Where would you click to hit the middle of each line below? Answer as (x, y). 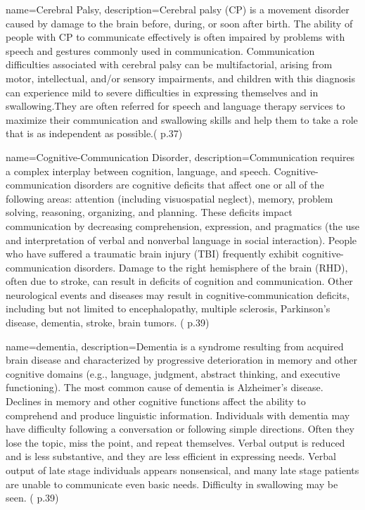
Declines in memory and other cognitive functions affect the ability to (156, 401)
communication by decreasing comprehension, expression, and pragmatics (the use (183, 225)
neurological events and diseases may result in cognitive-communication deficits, (178, 294)
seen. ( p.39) (32, 498)
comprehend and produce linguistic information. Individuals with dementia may (178, 415)
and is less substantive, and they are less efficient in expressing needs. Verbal (171, 456)
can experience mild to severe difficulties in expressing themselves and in (162, 92)
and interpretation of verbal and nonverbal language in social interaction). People (181, 240)
